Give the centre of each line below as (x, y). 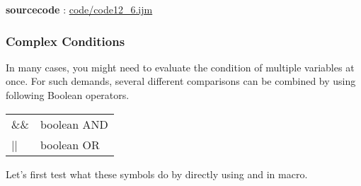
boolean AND (74, 124)
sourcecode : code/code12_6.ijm (79, 9)
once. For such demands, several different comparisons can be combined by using (181, 81)
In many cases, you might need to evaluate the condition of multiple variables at (180, 67)
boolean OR (70, 144)
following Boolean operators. (68, 95)
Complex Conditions (65, 41)
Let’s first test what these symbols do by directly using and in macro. (157, 174)
